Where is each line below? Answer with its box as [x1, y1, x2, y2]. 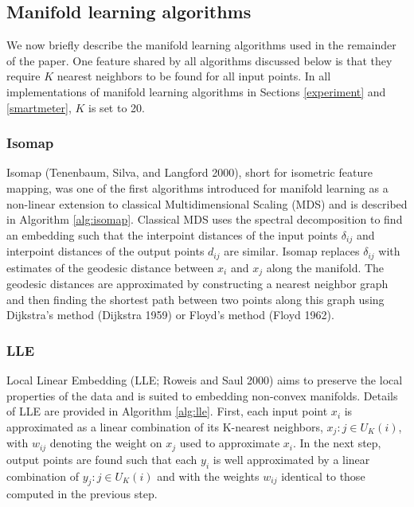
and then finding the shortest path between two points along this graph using [6, 291, 385, 307]
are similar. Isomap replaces [224, 243, 360, 259]
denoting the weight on [49, 435, 162, 451]
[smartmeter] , [6, 99, 72, 115]
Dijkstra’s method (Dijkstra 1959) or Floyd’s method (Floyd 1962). [6, 306, 334, 323]
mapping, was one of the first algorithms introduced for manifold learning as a [6, 179, 389, 196]
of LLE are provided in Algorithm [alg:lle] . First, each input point [6, 403, 328, 419]
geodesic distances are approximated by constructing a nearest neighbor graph [6, 275, 389, 292]
